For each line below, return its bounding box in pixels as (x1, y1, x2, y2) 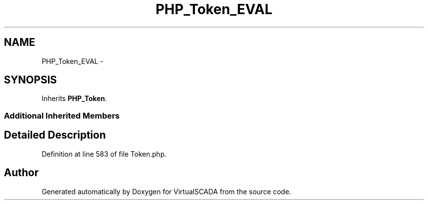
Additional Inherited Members (4, 110, 120, 121)
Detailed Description (4, 129, 106, 142)
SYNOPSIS (4, 74, 57, 86)
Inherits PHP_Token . (42, 94, 107, 103)
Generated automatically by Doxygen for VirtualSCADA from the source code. (42, 187, 291, 196)
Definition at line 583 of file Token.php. (42, 149, 167, 158)
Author (4, 166, 39, 179)
